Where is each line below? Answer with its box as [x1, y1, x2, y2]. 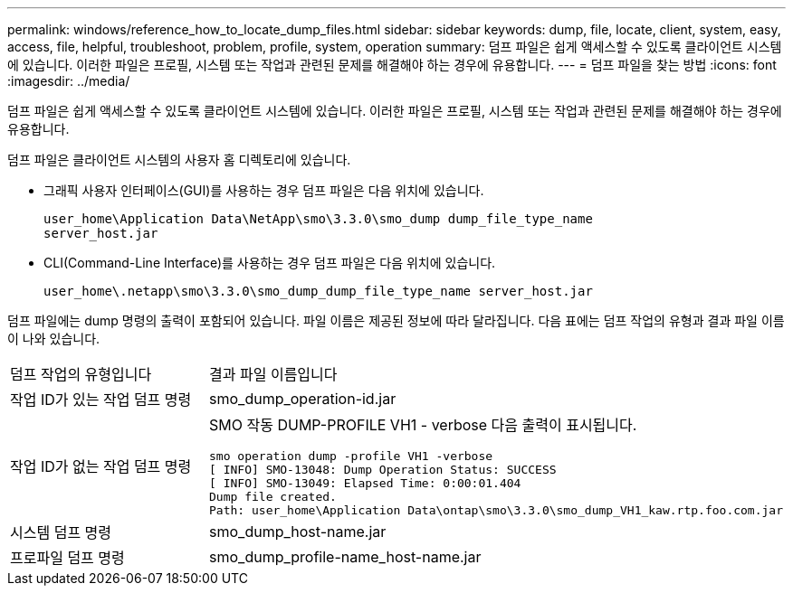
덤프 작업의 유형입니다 [10, 365, 152, 383]
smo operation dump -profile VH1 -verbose [209, 449, 493, 463]
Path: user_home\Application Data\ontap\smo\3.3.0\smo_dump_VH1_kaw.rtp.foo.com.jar [209, 504, 783, 517]
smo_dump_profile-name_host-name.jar [209, 548, 482, 566]
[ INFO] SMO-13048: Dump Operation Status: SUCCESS [209, 463, 557, 476]
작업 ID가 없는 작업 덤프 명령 [10, 457, 192, 475]
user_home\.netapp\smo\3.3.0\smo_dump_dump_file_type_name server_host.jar [43, 284, 593, 298]
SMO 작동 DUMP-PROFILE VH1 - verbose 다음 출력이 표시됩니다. [209, 416, 637, 434]
